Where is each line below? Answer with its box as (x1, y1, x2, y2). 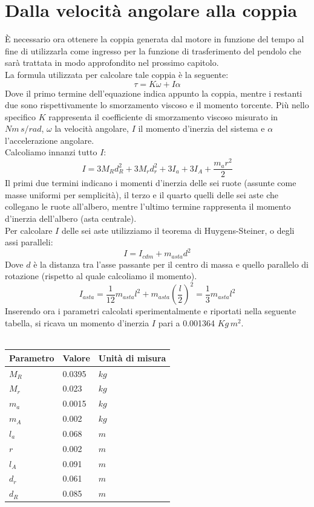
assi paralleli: (5, 236, 53, 248)
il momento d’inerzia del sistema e (138, 122, 265, 135)
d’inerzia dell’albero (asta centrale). (5, 212, 137, 224)
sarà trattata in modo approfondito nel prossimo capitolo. (5, 56, 219, 69)
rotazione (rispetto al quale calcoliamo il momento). (5, 270, 197, 282)
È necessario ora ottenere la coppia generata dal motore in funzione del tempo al (5, 33, 304, 45)
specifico (5, 110, 36, 123)
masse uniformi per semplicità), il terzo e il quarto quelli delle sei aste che (5, 188, 278, 201)
